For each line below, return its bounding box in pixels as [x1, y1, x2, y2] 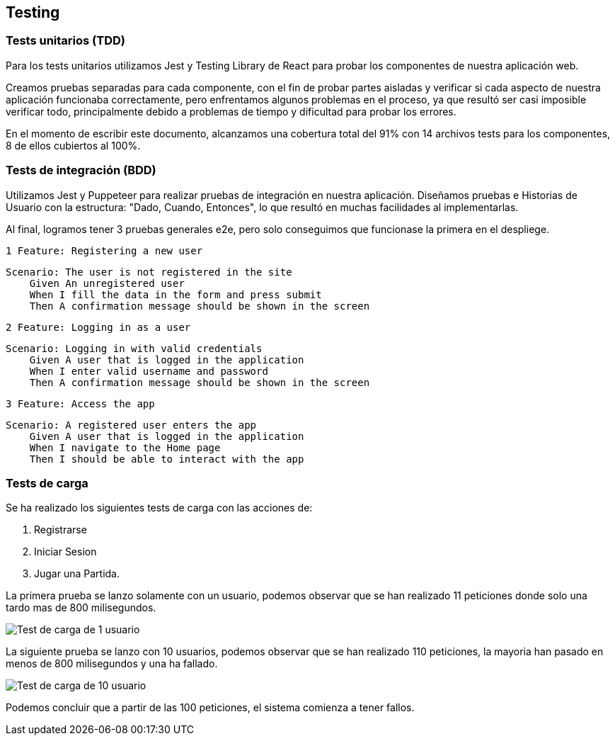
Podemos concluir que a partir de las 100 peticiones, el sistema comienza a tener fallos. [6, 701, 415, 714]
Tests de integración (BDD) [6, 163, 156, 178]
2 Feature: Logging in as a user [6, 321, 191, 333]
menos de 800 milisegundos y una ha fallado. [6, 657, 218, 670]
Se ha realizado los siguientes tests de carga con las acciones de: [6, 502, 313, 514]
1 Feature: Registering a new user [6, 244, 203, 256]
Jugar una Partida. [34, 567, 120, 580]
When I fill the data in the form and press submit [29, 288, 322, 300]
